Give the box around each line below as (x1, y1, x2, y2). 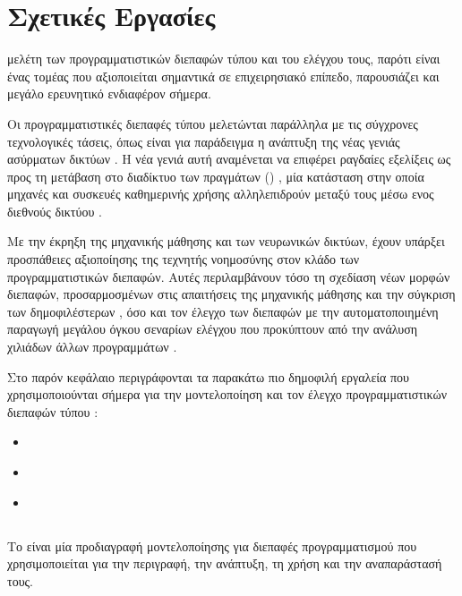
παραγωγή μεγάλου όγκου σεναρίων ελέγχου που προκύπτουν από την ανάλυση (7, 319, 418, 338)
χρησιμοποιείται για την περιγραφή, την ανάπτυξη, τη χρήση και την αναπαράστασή (7, 554, 442, 573)
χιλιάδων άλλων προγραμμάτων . (7, 337, 177, 356)
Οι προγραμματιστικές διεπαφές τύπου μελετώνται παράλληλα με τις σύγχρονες (7, 114, 418, 132)
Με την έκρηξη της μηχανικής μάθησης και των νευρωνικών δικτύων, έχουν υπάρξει (7, 232, 445, 251)
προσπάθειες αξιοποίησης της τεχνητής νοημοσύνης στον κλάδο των (7, 250, 359, 268)
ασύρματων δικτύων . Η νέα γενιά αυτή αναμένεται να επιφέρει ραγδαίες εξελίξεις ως (7, 149, 451, 168)
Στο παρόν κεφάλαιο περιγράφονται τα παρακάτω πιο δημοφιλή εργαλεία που (7, 367, 410, 386)
